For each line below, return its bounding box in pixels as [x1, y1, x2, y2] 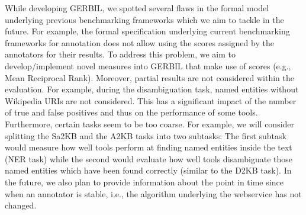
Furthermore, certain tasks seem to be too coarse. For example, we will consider [5, 117, 295, 130]
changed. [5, 199, 37, 211]
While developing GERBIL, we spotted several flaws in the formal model [5, 2, 269, 14]
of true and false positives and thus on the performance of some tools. [5, 106, 258, 118]
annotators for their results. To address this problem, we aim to [5, 48, 236, 60]
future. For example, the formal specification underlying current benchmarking [5, 25, 290, 37]
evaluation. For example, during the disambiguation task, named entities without [5, 83, 299, 95]
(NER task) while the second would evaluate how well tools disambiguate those [5, 152, 293, 165]
